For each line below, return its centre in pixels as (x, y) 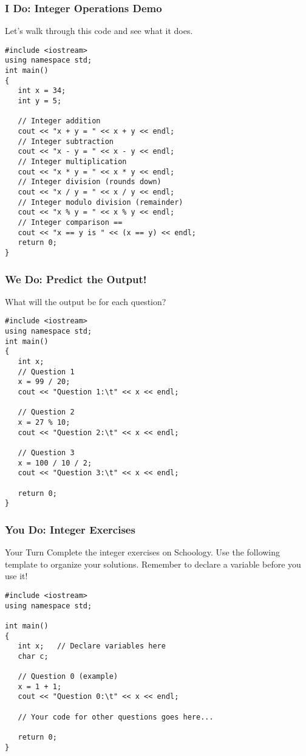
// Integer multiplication (72, 162)
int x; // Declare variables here (92, 646)
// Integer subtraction (66, 141)
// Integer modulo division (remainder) (100, 202)
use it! (16, 576)
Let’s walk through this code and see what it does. (99, 31)
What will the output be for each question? (86, 301)
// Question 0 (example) (68, 677)
